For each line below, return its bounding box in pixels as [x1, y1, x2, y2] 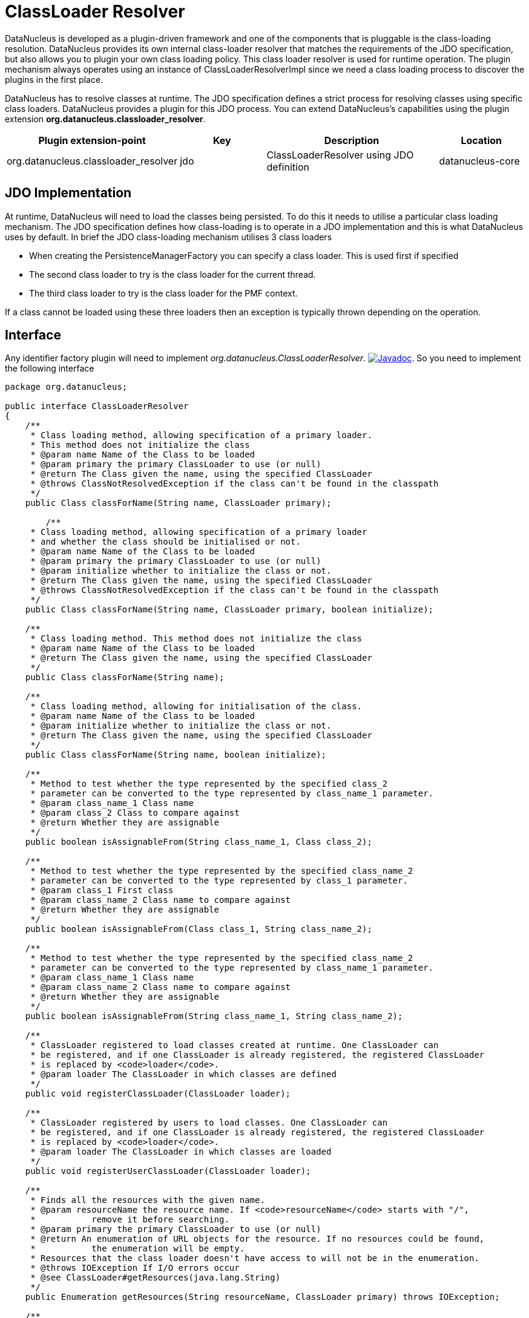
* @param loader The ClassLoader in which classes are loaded [30, 1147, 332, 1157]
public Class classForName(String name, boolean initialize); [25, 750, 327, 760]
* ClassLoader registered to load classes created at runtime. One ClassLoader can [30, 1040, 439, 1051]
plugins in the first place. [5, 74, 103, 85]
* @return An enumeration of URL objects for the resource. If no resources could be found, [30, 1234, 485, 1244]
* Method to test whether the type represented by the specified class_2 [30, 779, 388, 789]
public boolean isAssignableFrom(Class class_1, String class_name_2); [25, 924, 372, 934]
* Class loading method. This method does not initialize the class [30, 634, 363, 644]
